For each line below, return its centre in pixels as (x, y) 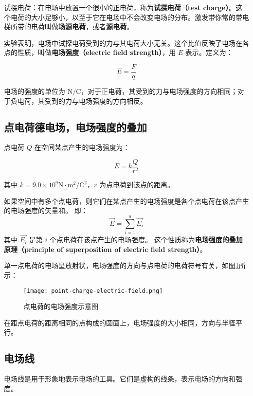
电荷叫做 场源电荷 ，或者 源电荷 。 (82, 27)
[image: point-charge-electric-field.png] (93, 291)
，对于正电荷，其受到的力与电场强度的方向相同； (159, 91)
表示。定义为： (209, 52)
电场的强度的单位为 (35, 91)
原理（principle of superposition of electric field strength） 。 (105, 249)
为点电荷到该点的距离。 (136, 185)
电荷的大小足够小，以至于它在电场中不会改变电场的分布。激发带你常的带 (126, 17)
